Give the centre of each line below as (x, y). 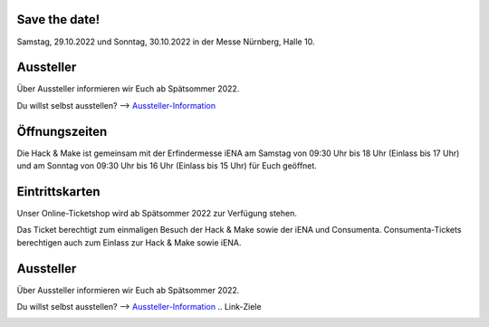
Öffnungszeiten (62, 131)
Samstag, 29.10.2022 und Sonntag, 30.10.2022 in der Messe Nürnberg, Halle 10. (166, 42)
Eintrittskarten (58, 192)
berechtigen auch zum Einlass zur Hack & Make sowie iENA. (129, 242)
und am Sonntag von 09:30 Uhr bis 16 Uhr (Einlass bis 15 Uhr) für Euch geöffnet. (167, 166)
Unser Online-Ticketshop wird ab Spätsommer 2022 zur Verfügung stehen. (157, 214)
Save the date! (58, 19)
